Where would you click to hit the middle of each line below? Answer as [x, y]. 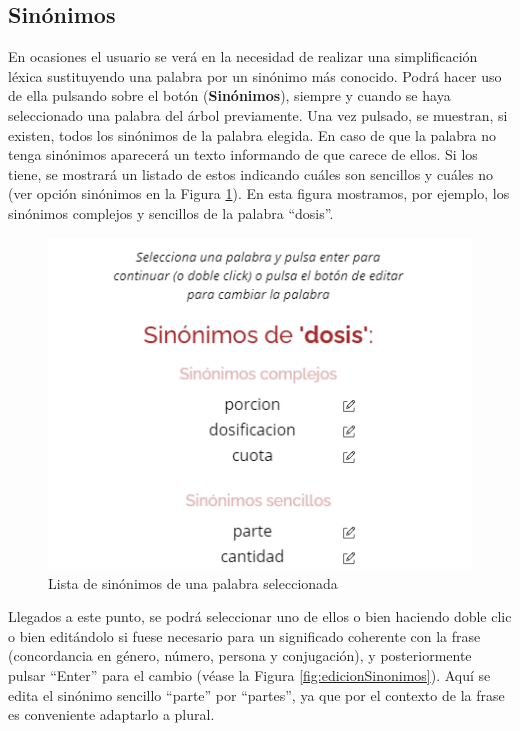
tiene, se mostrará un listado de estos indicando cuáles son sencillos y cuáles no [250, 173]
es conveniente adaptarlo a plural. [111, 714]
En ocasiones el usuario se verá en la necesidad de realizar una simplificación [243, 56]
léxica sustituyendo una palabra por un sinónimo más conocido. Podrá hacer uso [255, 75]
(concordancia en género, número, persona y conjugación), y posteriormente [240, 655]
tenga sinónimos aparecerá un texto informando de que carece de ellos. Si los [243, 154]
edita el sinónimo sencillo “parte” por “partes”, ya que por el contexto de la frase [256, 694]
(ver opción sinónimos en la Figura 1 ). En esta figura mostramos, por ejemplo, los [259, 193]
